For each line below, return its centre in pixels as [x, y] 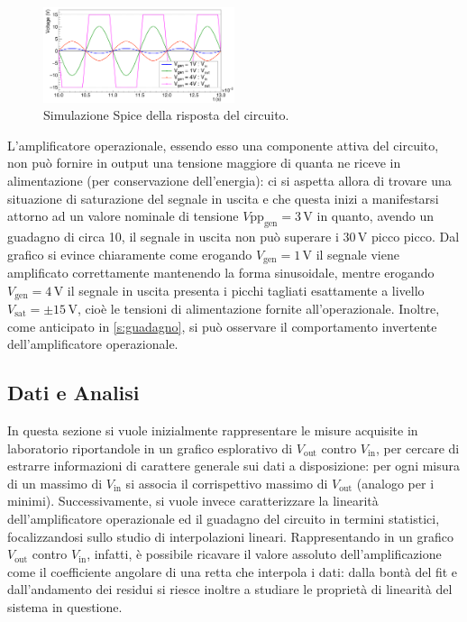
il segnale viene [357, 254]
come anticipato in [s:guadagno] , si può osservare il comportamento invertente [222, 326]
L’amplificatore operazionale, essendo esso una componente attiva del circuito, [223, 145]
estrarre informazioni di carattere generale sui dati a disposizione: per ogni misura [234, 466]
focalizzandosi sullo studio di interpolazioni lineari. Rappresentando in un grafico [231, 536]
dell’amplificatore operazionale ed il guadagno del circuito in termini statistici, [224, 518]
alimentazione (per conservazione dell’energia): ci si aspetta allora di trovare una [229, 180]
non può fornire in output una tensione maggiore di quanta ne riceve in [204, 163]
